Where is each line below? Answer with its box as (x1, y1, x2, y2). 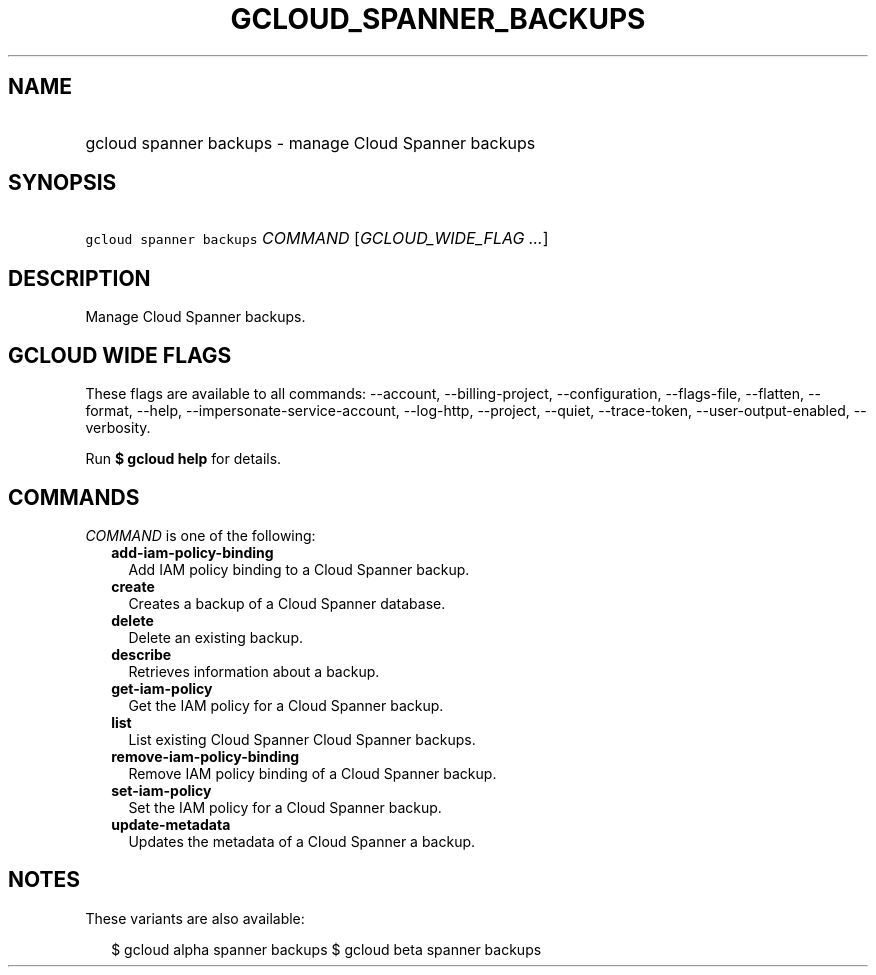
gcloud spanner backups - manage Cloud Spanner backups (85, 132, 536, 153)
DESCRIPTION (8, 265, 151, 291)
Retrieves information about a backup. (128, 662, 380, 680)
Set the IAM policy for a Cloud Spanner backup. (128, 798, 442, 816)
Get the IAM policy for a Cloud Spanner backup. (128, 696, 444, 714)
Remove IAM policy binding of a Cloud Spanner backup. (128, 764, 497, 782)
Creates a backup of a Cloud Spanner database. (128, 594, 446, 612)
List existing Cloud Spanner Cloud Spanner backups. (128, 730, 476, 748)
